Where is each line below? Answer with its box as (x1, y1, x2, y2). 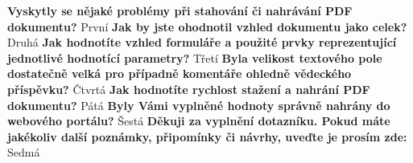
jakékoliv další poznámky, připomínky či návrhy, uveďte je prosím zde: (7, 128, 407, 145)
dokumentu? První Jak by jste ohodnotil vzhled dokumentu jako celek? (7, 18, 407, 35)
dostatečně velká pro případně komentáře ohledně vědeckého (7, 65, 352, 82)
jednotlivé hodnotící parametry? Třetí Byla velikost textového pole (7, 49, 382, 66)
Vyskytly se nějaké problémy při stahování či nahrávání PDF (7, 2, 353, 18)
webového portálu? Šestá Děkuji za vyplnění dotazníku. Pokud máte (7, 112, 390, 129)
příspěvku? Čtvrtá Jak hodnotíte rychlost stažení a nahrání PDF (7, 80, 370, 97)
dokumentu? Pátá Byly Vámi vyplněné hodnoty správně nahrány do (7, 96, 390, 113)
